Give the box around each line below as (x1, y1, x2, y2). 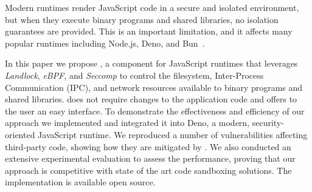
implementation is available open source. (5, 176, 156, 188)
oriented (5, 128, 35, 141)
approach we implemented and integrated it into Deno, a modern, (5, 116, 250, 129)
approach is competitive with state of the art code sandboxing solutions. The (5, 164, 292, 176)
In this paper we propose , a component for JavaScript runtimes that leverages (5, 57, 298, 70)
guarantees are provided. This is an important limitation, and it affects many (5, 25, 293, 38)
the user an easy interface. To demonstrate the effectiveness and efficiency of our (5, 104, 305, 117)
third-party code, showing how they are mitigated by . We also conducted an (5, 140, 291, 153)
